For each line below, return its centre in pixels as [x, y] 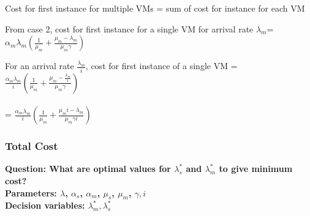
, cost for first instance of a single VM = [161, 66]
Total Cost [32, 146]
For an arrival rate [40, 66]
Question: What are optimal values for [88, 169]
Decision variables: [45, 205]
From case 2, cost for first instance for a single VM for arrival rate [129, 28]
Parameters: [31, 192]
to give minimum [256, 169]
